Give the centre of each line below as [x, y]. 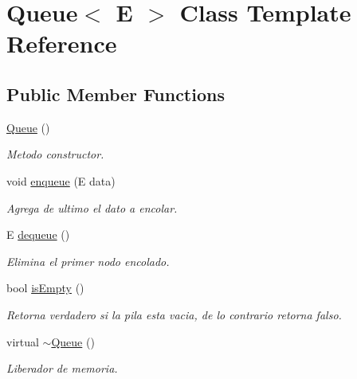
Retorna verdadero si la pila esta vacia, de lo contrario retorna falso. [174, 314]
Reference [62, 43]
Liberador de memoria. [62, 368]
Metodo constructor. [55, 154]
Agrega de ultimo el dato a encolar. [92, 207]
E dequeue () [38, 234]
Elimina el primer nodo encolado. [88, 261]
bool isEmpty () [45, 288]
